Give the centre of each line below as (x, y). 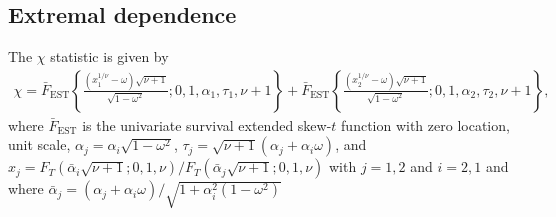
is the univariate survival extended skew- (207, 124)
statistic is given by (109, 56)
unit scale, (39, 144)
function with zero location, (425, 124)
